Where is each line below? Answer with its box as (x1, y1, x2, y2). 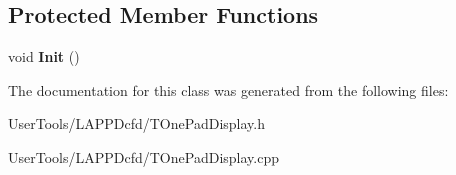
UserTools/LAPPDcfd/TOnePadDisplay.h (8, 113, 265, 134)
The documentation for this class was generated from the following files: (8, 79, 449, 100)
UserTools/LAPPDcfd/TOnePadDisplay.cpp (8, 146, 279, 167)
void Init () (8, 46, 80, 67)
